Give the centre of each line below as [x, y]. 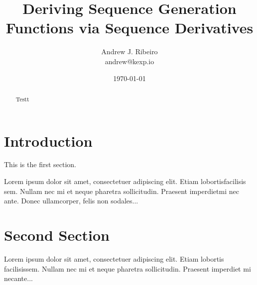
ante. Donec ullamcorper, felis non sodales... [71, 201]
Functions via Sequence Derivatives [129, 28]
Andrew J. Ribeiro [129, 51]
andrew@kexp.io [129, 61]
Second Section [57, 235]
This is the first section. [40, 164]
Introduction [48, 141]
